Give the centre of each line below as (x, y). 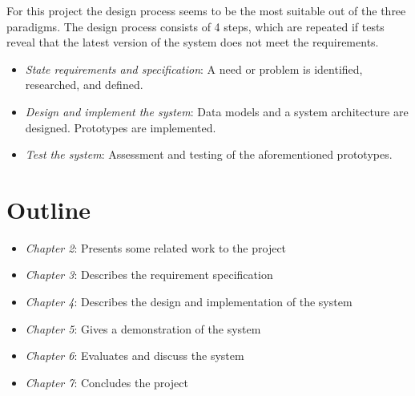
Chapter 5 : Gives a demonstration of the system (143, 328)
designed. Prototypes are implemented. (121, 127)
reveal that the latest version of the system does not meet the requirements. (193, 42)
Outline (49, 209)
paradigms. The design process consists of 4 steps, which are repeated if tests (195, 26)
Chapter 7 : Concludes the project (107, 382)
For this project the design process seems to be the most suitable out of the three (206, 10)
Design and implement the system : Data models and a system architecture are (217, 111)
